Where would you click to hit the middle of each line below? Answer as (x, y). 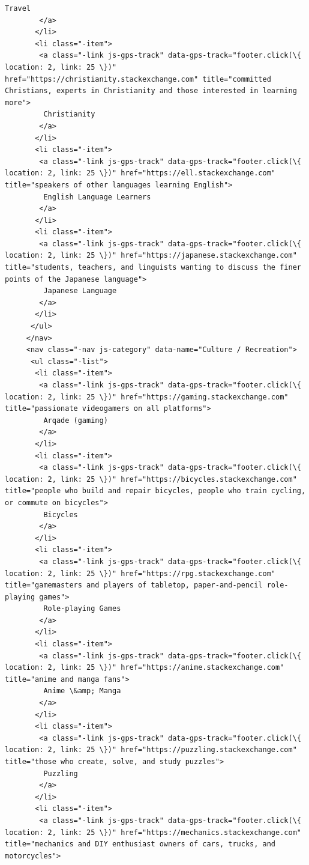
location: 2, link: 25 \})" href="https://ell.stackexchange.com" (140, 173)
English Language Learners (97, 197)
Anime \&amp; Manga (82, 691)
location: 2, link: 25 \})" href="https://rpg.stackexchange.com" (140, 573)
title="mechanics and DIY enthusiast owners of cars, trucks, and (140, 844)
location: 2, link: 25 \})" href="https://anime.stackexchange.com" (145, 668)
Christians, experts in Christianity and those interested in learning (151, 91)
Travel (18, 8)
